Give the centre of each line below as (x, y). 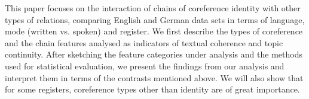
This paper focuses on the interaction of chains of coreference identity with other (153, 8)
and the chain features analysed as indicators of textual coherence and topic (144, 42)
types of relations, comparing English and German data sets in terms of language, (155, 19)
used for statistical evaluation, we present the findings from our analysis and (145, 66)
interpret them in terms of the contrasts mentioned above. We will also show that (154, 77)
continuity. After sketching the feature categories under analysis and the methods (154, 54)
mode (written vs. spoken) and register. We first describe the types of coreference (154, 31)
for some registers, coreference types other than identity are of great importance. (152, 89)
